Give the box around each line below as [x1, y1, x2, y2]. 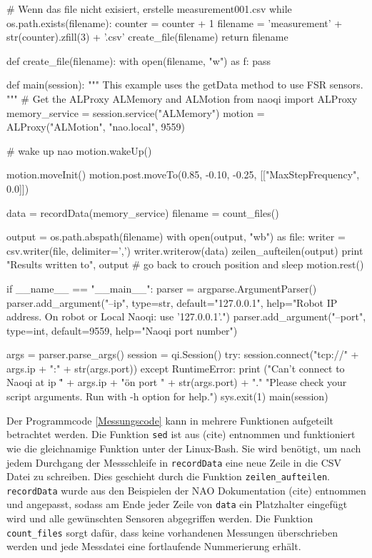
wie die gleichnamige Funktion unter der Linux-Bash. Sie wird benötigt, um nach [6, 440, 361, 455]
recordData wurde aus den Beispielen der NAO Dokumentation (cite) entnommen [6, 482, 366, 497]
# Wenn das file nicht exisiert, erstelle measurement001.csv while [6, 1, 292, 16]
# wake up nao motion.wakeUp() [6, 143, 152, 158]
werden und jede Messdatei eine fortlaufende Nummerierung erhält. [6, 539, 301, 554]
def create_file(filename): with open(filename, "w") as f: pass [6, 53, 271, 68]
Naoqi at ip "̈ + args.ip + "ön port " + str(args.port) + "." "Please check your [6, 375, 347, 390]
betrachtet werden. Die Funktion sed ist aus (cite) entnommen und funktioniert [6, 427, 356, 442]
